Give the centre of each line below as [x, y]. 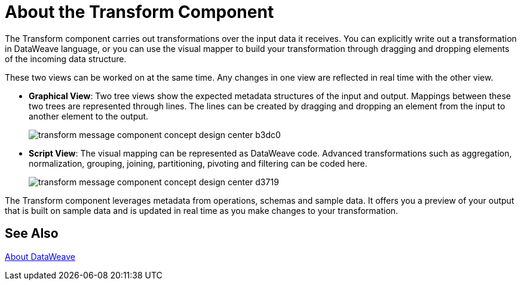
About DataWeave [40, 256]
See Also [32, 234]
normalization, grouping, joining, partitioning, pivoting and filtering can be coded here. [198, 163]
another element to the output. [89, 116]
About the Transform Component [140, 12]
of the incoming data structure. [66, 59]
